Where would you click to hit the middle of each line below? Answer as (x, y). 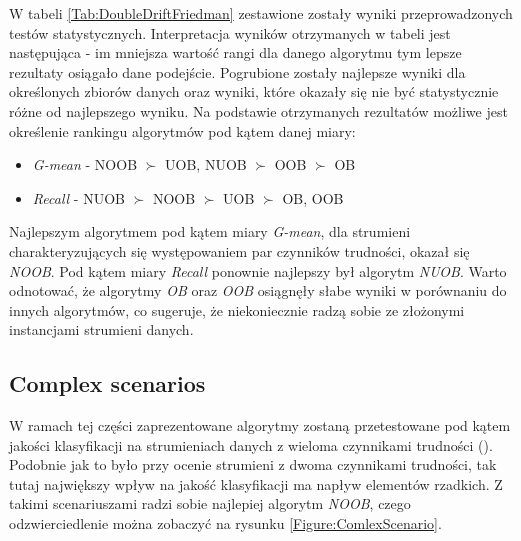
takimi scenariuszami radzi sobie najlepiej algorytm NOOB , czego (210, 503)
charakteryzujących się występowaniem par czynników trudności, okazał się (239, 250)
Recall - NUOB (78, 197)
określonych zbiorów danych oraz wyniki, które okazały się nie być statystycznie (254, 91)
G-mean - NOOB (85, 164)
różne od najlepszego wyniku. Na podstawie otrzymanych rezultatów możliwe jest (258, 110)
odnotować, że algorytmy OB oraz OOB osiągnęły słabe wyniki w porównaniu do (258, 290)
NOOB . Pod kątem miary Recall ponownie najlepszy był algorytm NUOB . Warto (258, 270)
